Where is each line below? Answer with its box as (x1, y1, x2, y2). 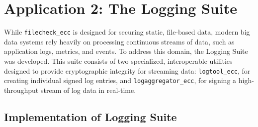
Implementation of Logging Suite (4, 109, 177, 124)
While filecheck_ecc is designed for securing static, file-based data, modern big (4, 27, 250, 37)
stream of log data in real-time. (40, 85, 136, 95)
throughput (4, 85, 39, 95)
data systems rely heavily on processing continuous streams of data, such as (4, 36, 235, 46)
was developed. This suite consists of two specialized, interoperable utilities (4, 55, 233, 66)
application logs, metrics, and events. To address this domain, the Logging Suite (4, 46, 248, 56)
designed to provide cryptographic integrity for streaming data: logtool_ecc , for (4, 65, 251, 76)
